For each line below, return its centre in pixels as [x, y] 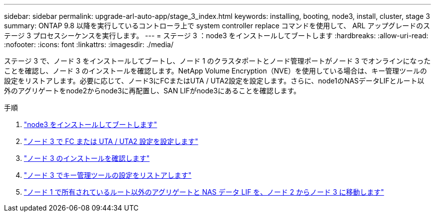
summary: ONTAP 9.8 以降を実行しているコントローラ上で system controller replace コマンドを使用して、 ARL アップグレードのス [217, 26]
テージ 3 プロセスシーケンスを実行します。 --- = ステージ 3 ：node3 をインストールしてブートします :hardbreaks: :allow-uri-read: [216, 36]
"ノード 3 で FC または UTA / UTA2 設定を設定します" [111, 141]
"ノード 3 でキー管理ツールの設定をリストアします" [108, 175]
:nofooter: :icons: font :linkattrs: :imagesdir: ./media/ [89, 44]
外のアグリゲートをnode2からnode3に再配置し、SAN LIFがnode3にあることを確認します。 [152, 91]
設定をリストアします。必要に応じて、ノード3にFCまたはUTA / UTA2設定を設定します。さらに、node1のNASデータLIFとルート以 [214, 81]
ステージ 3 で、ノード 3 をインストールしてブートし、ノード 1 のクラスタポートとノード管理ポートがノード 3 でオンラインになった [217, 61]
